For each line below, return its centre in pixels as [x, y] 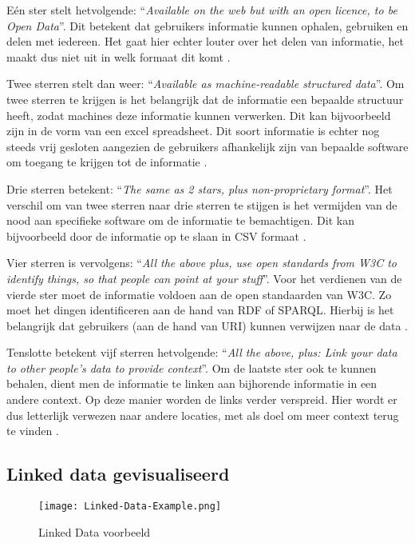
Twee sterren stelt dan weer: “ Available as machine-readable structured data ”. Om [206, 84]
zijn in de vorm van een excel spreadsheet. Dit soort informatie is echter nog [193, 131]
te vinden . [33, 431]
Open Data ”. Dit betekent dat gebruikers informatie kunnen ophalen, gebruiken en [207, 25]
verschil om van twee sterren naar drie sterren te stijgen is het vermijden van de [202, 204]
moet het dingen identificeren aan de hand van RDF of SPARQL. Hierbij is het [200, 310]
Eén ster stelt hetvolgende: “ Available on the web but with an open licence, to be [202, 10]
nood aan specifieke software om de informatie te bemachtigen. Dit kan [180, 220]
